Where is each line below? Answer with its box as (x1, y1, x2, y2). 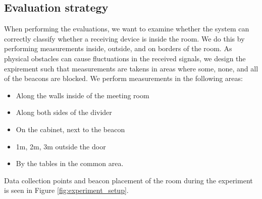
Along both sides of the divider (16, 107, 112, 117)
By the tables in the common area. (16, 158, 124, 169)
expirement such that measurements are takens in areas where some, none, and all (4, 63, 258, 73)
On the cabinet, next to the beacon (16, 124, 125, 134)
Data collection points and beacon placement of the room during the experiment (4, 175, 253, 185)
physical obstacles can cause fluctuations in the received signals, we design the (4, 53, 246, 63)
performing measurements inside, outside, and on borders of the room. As (4, 43, 232, 54)
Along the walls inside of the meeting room (16, 90, 149, 100)
